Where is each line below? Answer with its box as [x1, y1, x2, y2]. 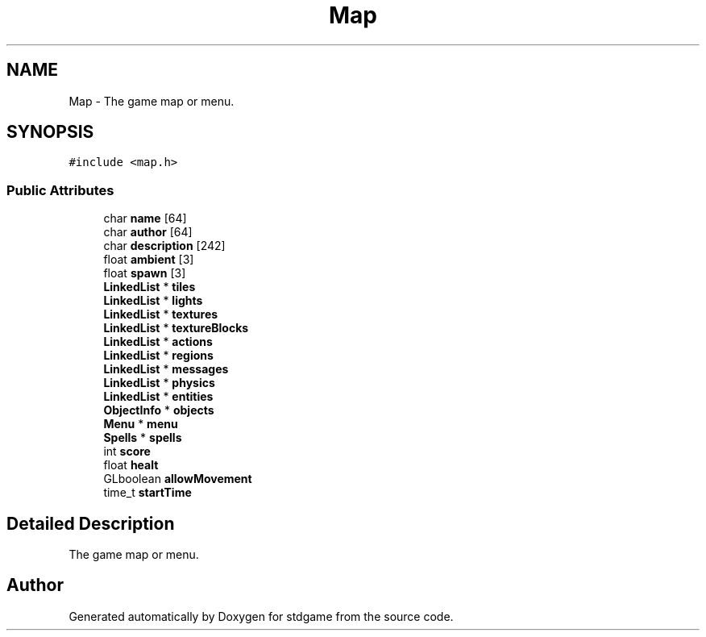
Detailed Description [6, 513, 175, 534]
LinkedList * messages [103, 362, 229, 377]
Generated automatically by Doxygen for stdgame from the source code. [69, 609, 454, 623]
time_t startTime [103, 485, 192, 500]
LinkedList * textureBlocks [103, 321, 249, 335]
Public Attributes [6, 181, 114, 198]
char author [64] [103, 225, 193, 239]
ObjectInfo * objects [103, 403, 214, 418]
